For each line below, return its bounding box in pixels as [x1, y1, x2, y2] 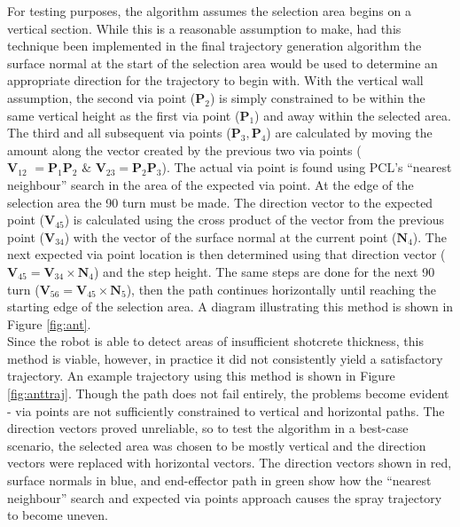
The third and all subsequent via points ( [7, 123, 231, 142]
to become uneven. [7, 506, 108, 524]
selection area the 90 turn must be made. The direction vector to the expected [7, 193, 433, 211]
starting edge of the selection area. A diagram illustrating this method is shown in [7, 297, 454, 316]
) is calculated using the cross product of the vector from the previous [64, 210, 445, 229]
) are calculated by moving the [266, 123, 433, 142]
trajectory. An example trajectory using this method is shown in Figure [7, 366, 395, 385]
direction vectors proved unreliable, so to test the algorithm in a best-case [7, 419, 409, 437]
